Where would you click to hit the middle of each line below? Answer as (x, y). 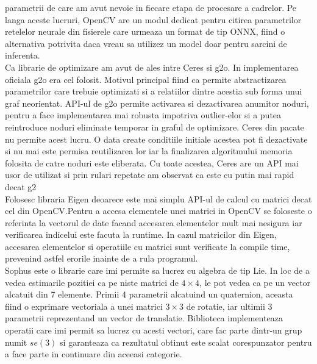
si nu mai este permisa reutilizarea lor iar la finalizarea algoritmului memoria (149, 151)
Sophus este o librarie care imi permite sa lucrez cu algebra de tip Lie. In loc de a (157, 270)
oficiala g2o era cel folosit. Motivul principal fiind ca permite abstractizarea (146, 79)
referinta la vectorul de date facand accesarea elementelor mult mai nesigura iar (154, 222)
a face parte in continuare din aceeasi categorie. (94, 354)
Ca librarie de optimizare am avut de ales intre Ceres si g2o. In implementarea (152, 67)
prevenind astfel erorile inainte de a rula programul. (102, 258)
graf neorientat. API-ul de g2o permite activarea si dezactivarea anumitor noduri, (157, 103)
